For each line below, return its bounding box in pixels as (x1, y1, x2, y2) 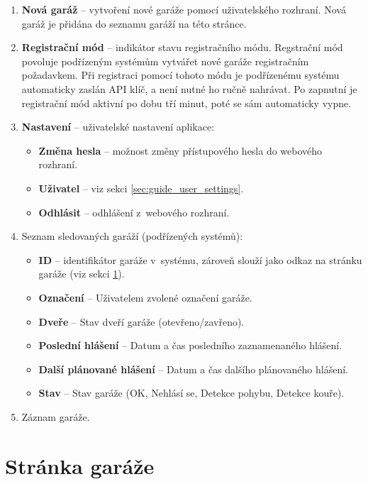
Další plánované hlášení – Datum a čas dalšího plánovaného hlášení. (38, 361, 348, 376)
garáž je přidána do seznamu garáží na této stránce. (21, 16, 247, 31)
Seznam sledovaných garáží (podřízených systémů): (21, 229, 243, 243)
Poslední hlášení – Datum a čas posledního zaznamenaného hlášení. (38, 338, 342, 353)
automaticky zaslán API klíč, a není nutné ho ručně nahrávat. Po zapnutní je (21, 81, 357, 96)
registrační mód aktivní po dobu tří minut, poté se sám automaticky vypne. (21, 95, 352, 110)
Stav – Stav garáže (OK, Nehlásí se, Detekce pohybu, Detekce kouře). (38, 385, 345, 400)
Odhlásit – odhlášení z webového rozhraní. (38, 204, 230, 219)
